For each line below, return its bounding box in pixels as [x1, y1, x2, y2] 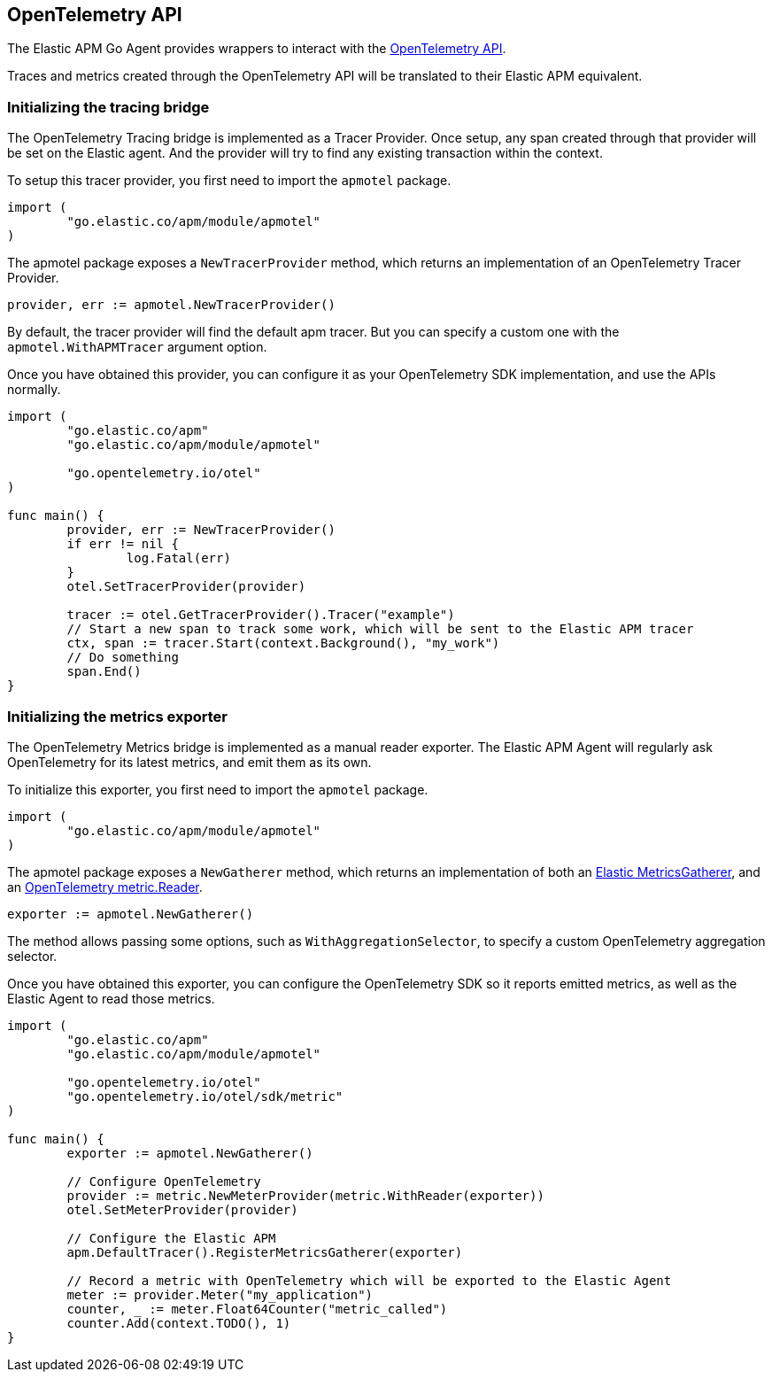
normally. [7, 382, 61, 398]
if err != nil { [66, 537, 179, 552]
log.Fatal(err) [126, 551, 231, 566]
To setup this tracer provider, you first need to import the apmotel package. [7, 173, 452, 189]
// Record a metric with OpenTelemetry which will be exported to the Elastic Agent [66, 1273, 672, 1288]
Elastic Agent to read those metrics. [7, 990, 215, 1006]
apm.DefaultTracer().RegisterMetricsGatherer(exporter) [66, 1244, 463, 1259]
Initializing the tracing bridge [7, 97, 210, 116]
